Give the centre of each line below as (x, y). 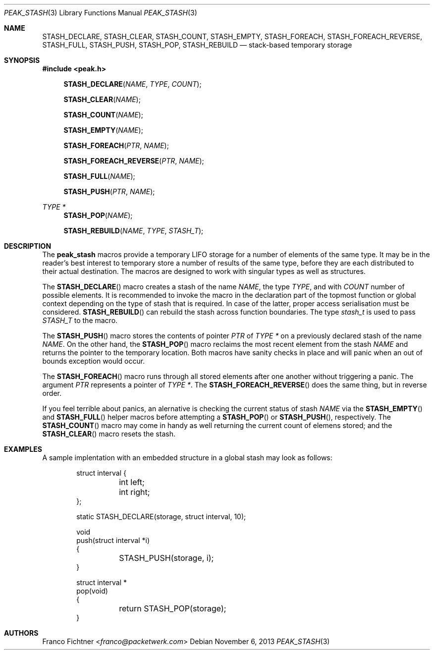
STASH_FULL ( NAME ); (99, 176)
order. (52, 393)
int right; (135, 492)
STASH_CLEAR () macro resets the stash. (109, 434)
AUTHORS (21, 633)
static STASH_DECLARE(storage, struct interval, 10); (161, 517)
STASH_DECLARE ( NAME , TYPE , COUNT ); (133, 84)
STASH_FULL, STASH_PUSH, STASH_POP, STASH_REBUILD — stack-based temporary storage (197, 45)
